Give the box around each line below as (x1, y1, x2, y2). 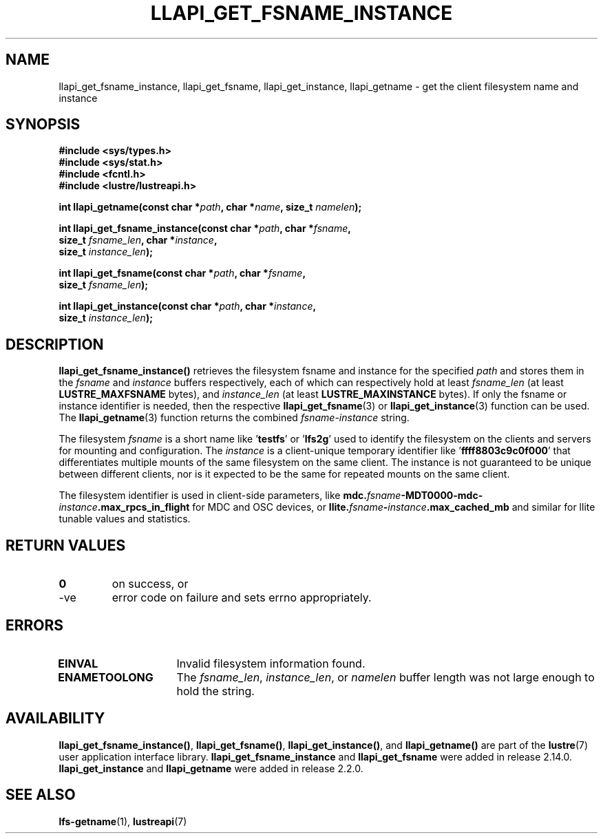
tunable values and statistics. (59, 513, 191, 525)
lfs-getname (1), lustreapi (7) (59, 815, 187, 827)
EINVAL (58, 656, 98, 670)
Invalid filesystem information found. (176, 656, 366, 670)
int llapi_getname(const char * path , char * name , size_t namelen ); (59, 201, 362, 213)
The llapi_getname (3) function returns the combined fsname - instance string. (59, 412, 410, 424)
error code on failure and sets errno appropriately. (112, 591, 372, 605)
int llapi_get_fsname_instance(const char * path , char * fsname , (59, 222, 351, 235)
